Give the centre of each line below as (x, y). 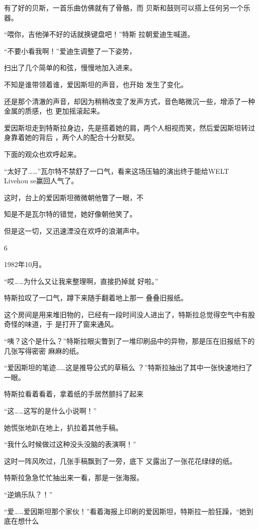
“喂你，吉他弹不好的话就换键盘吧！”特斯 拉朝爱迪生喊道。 (99, 34)
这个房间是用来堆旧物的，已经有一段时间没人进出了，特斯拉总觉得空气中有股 (129, 314)
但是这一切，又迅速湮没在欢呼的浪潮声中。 (74, 230)
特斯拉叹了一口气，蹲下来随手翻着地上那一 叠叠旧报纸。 (96, 298)
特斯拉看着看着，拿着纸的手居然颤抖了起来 (74, 394)
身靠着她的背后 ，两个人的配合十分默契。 (71, 137)
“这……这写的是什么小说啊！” (50, 411)
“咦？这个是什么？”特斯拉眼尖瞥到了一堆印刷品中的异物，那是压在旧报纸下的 (129, 341)
